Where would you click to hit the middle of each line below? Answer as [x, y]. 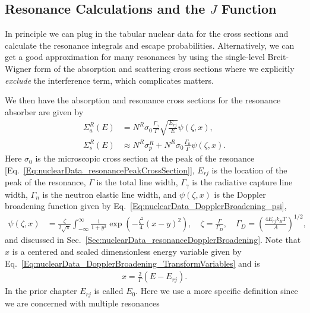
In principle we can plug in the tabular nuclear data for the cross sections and [147, 34]
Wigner [18, 68]
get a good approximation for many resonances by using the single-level [135, 57]
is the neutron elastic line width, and [110, 194]
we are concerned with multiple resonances [82, 303]
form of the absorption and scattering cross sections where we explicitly [164, 68]
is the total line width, [137, 182]
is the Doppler [240, 194]
